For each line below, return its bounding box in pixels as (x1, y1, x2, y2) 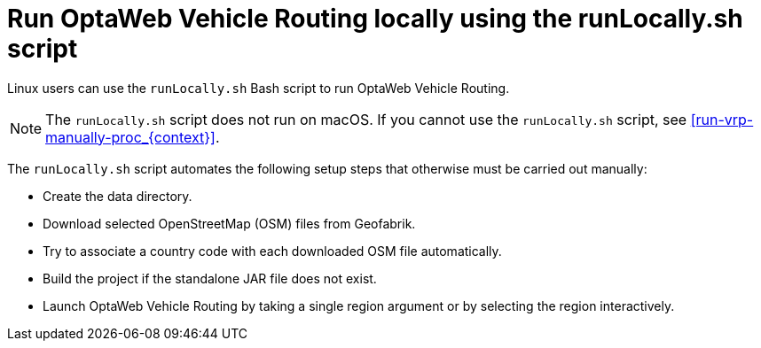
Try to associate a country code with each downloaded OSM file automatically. (43, 243, 502, 259)
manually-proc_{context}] (45, 128, 216, 146)
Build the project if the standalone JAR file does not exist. (43, 270, 377, 286)
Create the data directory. (43, 188, 192, 204)
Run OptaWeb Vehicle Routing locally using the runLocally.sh (7, 4, 743, 34)
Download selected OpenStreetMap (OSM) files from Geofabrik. (43, 215, 416, 231)
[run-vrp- (690, 110, 754, 128)
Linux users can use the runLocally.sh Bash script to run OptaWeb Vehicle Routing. (7, 80, 510, 96)
